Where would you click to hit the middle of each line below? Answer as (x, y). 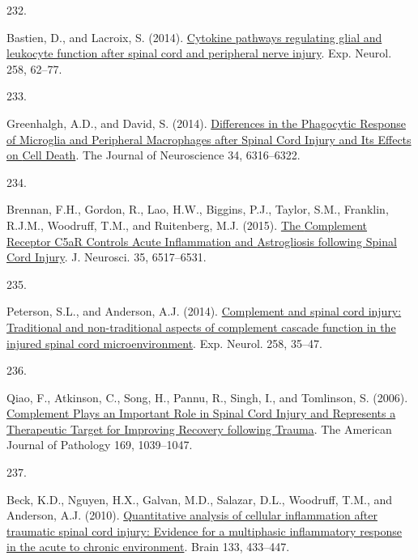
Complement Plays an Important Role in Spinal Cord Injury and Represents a (201, 413)
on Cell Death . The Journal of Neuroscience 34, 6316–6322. (154, 155)
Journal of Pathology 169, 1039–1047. (100, 445)
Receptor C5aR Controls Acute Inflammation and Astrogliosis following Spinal (202, 241)
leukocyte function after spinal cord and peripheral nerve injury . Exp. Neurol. (199, 53)
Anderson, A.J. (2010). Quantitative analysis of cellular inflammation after (192, 515)
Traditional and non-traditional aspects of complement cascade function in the (201, 327)
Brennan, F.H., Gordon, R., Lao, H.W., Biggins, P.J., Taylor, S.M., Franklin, (198, 209)
